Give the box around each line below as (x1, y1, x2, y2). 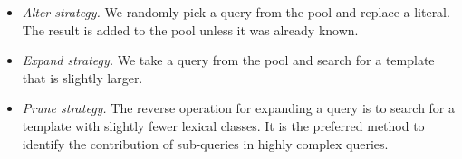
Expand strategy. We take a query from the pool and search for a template (22, 51, 435, 70)
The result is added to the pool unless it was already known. (22, 20, 359, 39)
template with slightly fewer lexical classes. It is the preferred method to (22, 116, 425, 135)
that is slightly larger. (22, 68, 143, 87)
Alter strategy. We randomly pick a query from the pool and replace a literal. (22, 3, 450, 21)
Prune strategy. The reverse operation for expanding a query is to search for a (22, 98, 456, 117)
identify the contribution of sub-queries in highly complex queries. (22, 134, 389, 153)
